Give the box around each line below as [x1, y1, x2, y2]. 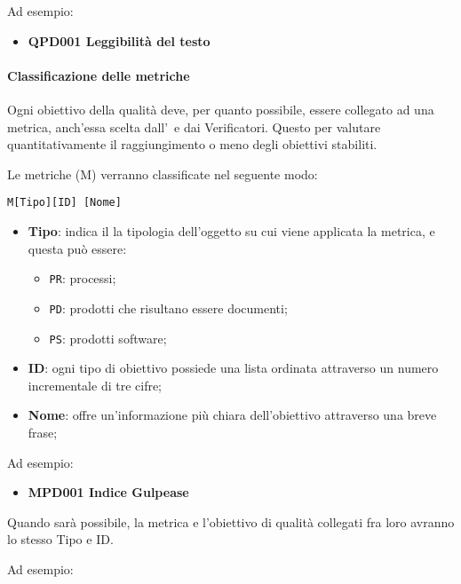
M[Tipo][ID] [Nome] [7, 196, 122, 209]
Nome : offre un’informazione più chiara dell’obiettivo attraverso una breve [28, 406, 437, 424]
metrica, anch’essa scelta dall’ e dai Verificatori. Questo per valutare [7, 117, 381, 136]
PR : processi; [49, 269, 116, 288]
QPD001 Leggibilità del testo [28, 31, 211, 50]
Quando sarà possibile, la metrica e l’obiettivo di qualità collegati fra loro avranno [7, 512, 455, 531]
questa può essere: [28, 239, 127, 257]
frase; [28, 422, 58, 441]
